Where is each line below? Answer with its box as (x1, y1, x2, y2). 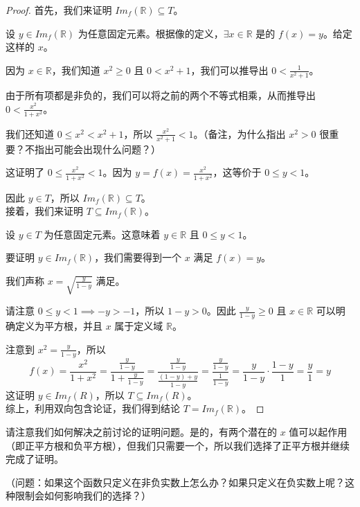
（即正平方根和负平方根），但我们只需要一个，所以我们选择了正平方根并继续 (6, 438, 350, 452)
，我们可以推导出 (190, 62, 269, 77)
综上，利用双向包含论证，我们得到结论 (6, 401, 180, 416)
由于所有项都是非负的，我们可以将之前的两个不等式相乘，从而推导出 (6, 87, 316, 102)
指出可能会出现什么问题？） (34, 141, 161, 156)
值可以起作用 (289, 424, 348, 438)
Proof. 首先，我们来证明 (6, 3, 112, 17)
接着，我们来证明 (6, 204, 83, 218)
